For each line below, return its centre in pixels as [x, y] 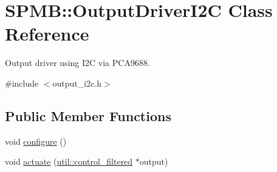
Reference [47, 34]
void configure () [36, 141]
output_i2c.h [77, 83]
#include [22, 83]
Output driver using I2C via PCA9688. [77, 63]
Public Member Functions [88, 115]
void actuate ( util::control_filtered [69, 161]
